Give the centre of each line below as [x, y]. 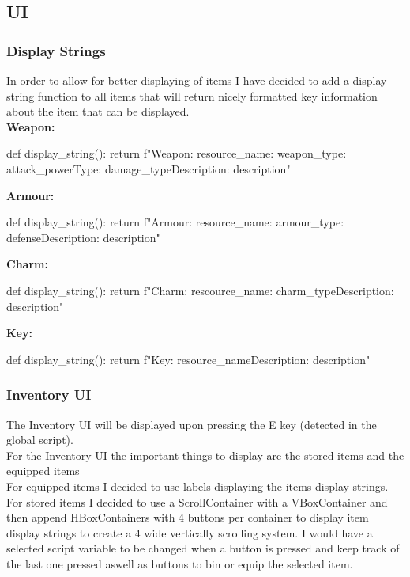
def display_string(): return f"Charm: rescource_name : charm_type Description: [200, 290]
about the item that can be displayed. [98, 111]
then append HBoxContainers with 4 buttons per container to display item [188, 517]
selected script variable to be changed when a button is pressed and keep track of [203, 548]
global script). [40, 440]
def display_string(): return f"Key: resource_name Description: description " [188, 359]
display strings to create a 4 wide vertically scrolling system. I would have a [190, 532]
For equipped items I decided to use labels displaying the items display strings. [197, 486]
